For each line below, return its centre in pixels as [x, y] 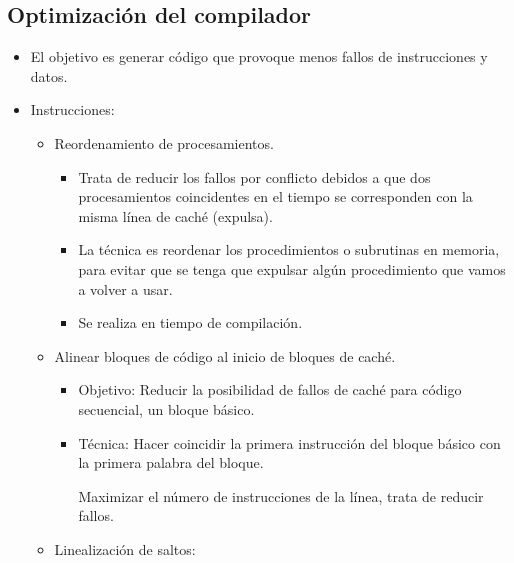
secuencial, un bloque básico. [166, 408]
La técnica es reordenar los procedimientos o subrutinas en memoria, [289, 249]
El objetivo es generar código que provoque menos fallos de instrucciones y [259, 56]
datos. [49, 75]
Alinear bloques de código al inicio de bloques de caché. [225, 355]
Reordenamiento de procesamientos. [164, 142]
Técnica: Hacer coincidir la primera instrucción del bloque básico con [289, 442]
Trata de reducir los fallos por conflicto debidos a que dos [254, 176]
